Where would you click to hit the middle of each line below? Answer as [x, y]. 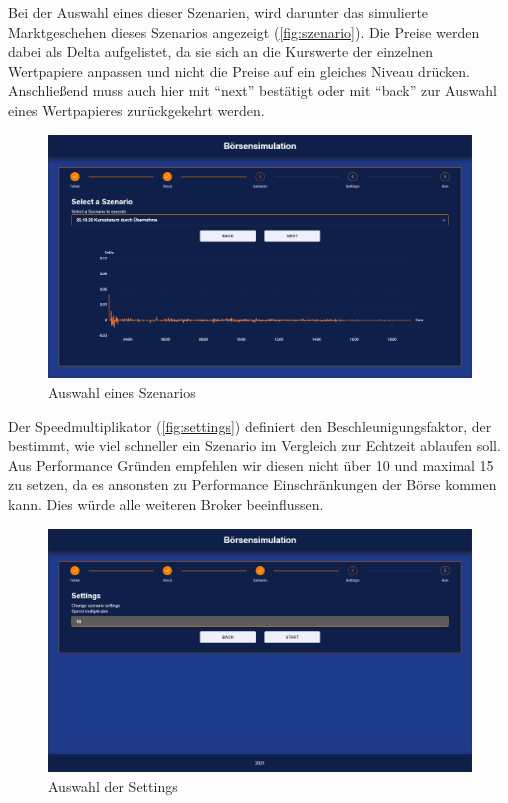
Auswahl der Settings [113, 786]
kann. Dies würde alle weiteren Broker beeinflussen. [166, 504]
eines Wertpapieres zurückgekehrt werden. [136, 109]
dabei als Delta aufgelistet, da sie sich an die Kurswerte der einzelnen [220, 51]
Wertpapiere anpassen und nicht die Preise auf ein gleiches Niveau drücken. [239, 70]
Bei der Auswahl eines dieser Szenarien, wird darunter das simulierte [218, 12]
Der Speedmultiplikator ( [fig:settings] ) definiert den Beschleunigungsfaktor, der [250, 425]
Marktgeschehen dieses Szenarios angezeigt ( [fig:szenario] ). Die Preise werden [244, 31]
